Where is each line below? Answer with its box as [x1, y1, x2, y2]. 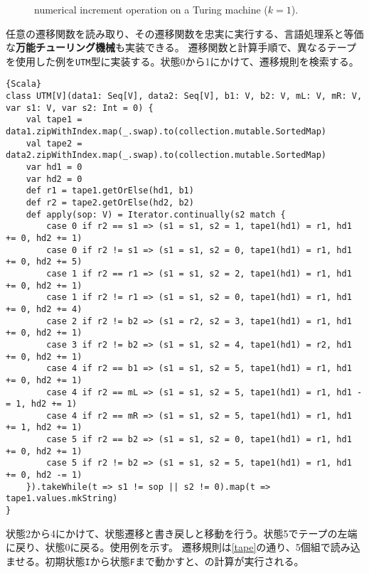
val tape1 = [26, 114, 82, 125]
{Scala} [6, 79, 42, 90]
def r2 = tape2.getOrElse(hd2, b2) [26, 198, 194, 208]
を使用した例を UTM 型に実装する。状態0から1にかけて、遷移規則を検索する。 [6, 53, 359, 68]
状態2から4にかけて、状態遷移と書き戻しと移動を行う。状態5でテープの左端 [6, 525, 358, 540]
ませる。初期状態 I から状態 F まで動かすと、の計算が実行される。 [6, 553, 304, 568]
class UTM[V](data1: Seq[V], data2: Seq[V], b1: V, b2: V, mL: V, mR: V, [6, 91, 363, 102]
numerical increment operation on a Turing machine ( [34, 2, 268, 16]
